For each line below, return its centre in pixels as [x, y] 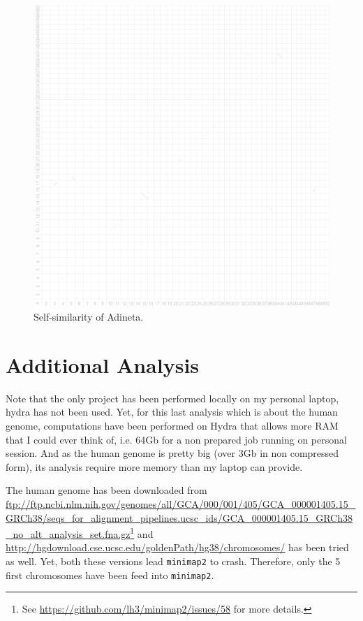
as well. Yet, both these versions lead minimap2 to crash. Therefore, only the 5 [173, 561]
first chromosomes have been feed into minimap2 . [110, 575]
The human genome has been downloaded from [106, 490]
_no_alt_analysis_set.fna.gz [68, 533]
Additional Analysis [103, 364]
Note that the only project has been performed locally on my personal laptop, [172, 398]
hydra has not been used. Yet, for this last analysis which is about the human [172, 412]
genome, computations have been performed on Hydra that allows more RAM [172, 426]
